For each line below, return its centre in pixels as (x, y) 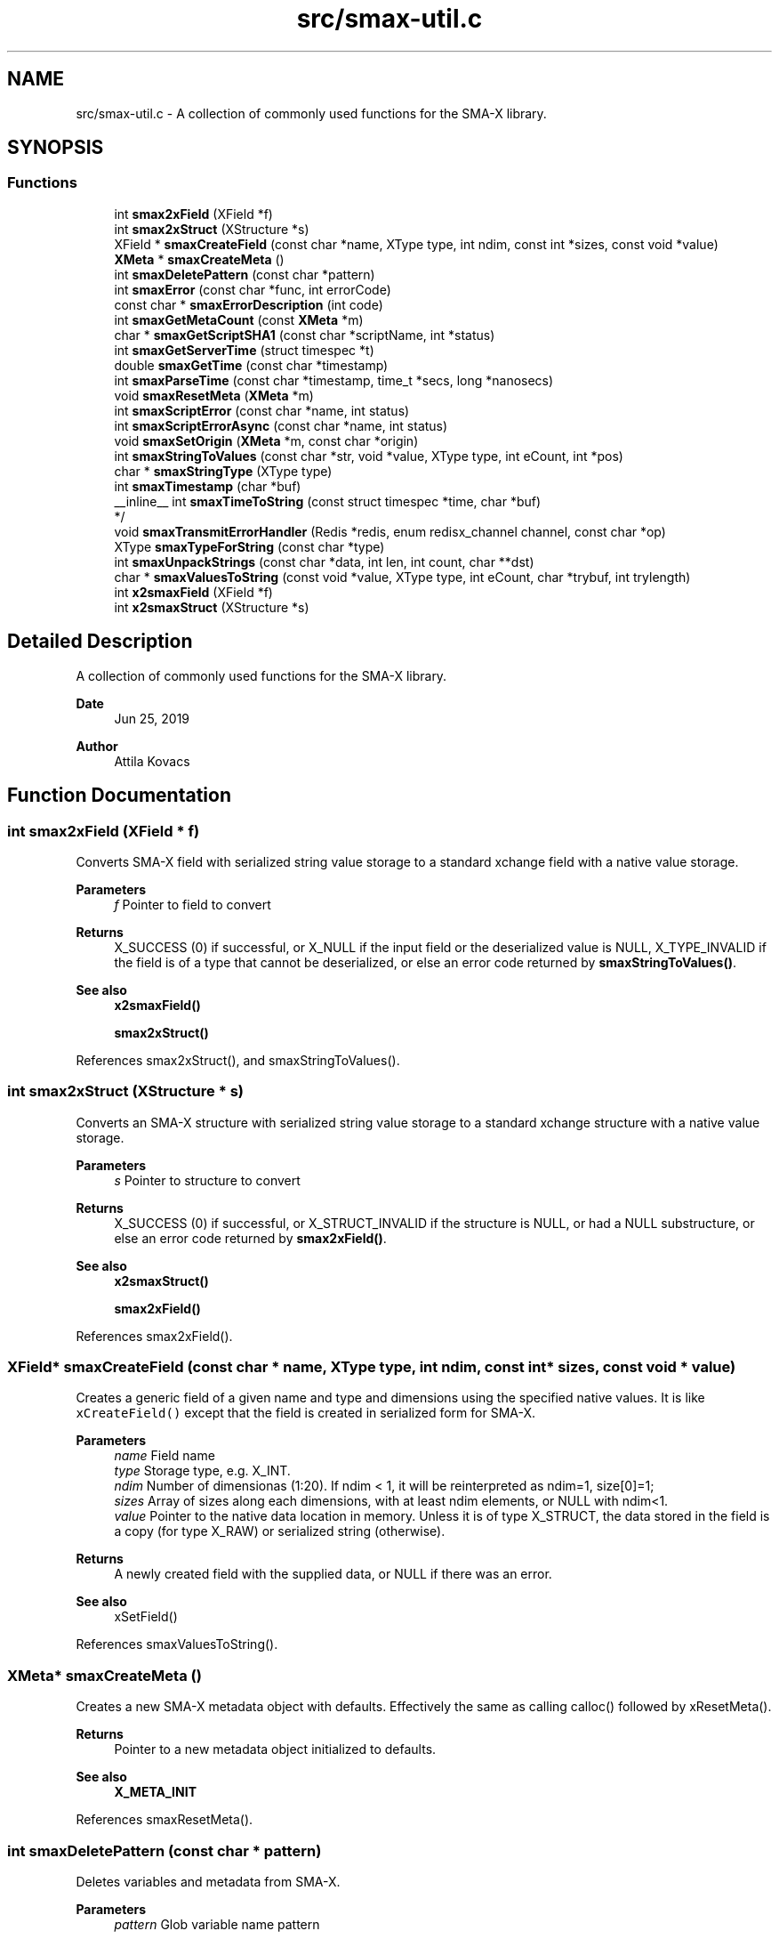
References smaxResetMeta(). (165, 1820)
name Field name (165, 1456)
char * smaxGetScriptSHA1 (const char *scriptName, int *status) (305, 335)
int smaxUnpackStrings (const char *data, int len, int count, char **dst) (324, 562)
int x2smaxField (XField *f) (193, 592)
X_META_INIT (155, 1792)
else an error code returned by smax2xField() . (250, 1238)
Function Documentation (119, 796)
